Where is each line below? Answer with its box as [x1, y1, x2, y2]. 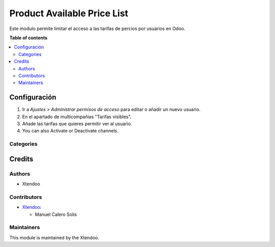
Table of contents [9, 35, 48, 41]
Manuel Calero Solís [35, 211, 77, 217]
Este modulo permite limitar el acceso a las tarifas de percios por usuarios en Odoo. [9, 25, 185, 32]
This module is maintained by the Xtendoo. [9, 234, 99, 240]
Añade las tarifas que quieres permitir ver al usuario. [22, 120, 132, 127]
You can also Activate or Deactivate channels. [22, 128, 119, 134]
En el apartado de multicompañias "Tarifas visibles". [22, 114, 132, 120]
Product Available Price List [9, 8, 128, 19]
